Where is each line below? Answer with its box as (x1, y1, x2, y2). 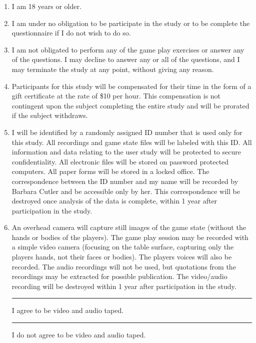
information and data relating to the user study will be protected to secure (11, 146, 241, 157)
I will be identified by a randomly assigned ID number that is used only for (11, 126, 242, 137)
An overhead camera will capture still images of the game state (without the (11, 222, 246, 232)
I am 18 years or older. (11, 1, 81, 11)
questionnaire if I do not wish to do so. (11, 27, 131, 38)
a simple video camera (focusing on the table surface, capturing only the (11, 241, 234, 252)
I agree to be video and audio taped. (11, 305, 124, 315)
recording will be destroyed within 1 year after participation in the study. (11, 280, 236, 291)
